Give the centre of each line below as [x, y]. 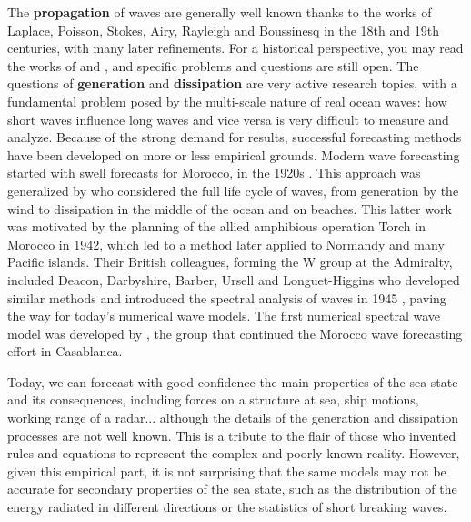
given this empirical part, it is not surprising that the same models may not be [227, 471]
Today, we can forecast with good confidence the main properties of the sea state [233, 381]
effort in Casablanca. [65, 351]
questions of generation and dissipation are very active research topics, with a [232, 83]
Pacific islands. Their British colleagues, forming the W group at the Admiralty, [230, 262]
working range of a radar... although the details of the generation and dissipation [233, 418]
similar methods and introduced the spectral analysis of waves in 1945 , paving [227, 297]
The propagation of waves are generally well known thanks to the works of [220, 12]
